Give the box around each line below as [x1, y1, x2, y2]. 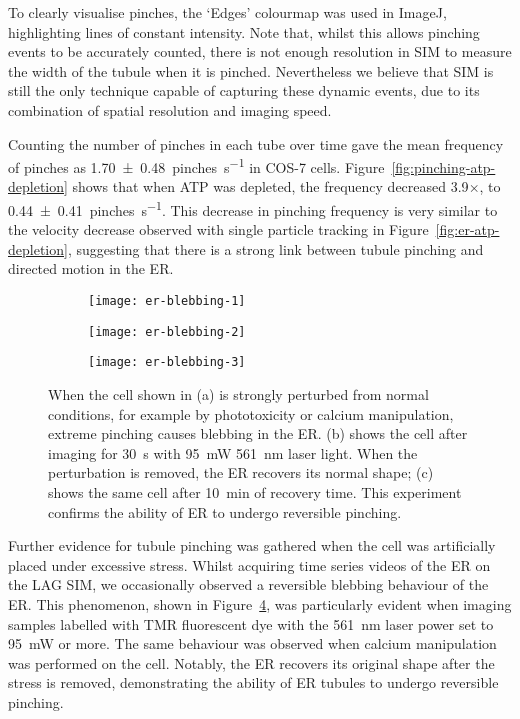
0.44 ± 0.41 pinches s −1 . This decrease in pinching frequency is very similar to [8, 197, 498, 220]
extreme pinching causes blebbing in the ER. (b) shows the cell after [48, 423, 468, 444]
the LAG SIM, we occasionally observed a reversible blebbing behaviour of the [8, 574, 489, 595]
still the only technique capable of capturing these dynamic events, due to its [8, 80, 480, 101]
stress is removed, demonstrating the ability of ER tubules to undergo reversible [8, 672, 499, 693]
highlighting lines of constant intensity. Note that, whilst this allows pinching [8, 21, 480, 42]
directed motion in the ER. [8, 258, 174, 279]
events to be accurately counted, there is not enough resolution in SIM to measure [8, 41, 512, 62]
